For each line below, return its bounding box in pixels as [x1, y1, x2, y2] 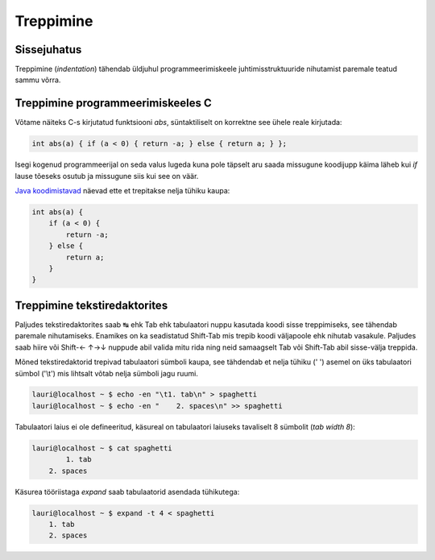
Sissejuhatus [14, 43, 82, 56]
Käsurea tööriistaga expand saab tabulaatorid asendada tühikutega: [14, 487, 240, 496]
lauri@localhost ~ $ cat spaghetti [31, 443, 172, 453]
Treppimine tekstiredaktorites [14, 298, 168, 312]
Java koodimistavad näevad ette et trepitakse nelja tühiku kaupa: [14, 186, 230, 196]
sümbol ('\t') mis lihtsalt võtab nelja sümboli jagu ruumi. [14, 368, 199, 378]
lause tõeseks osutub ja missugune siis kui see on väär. [14, 171, 199, 180]
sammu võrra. [14, 75, 61, 85]
